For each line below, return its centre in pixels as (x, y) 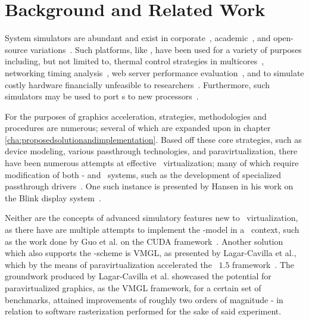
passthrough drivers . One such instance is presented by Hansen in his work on (149, 186)
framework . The (263, 264)
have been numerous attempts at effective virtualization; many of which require (152, 163)
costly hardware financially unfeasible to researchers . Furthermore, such (138, 84)
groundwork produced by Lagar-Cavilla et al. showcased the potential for (138, 276)
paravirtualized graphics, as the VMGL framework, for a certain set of (133, 288)
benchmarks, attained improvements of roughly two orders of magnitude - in (144, 299)
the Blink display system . (53, 197)
